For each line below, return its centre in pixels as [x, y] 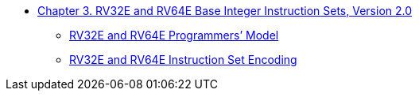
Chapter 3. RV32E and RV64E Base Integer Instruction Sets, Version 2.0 [225, 11]
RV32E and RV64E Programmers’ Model [174, 35]
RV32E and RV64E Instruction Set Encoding [183, 60]
